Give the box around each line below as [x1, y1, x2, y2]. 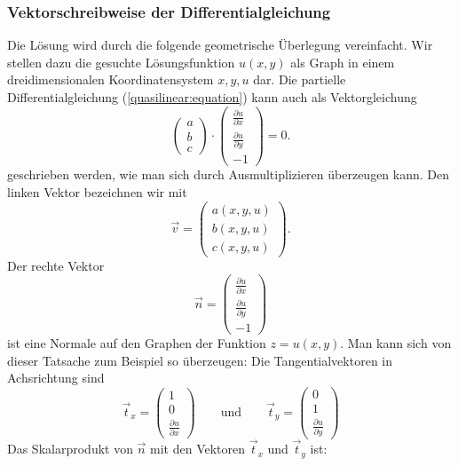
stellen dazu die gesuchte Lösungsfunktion [7, 52, 235, 71]
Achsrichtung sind [7, 368, 105, 387]
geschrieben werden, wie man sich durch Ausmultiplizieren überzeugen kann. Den [7, 165, 450, 184]
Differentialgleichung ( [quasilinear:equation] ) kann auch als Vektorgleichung [7, 88, 417, 106]
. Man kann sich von [340, 334, 452, 352]
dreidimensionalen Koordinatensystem [7, 70, 214, 89]
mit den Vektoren [150, 439, 246, 458]
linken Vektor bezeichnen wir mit [7, 183, 187, 201]
